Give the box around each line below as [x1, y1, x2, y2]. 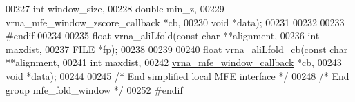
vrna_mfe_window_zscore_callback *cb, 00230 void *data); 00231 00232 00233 [6, 14, 345, 29]
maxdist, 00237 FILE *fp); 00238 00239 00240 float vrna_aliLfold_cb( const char [6, 41, 348, 56]
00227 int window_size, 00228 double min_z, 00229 [6, 1, 224, 15]
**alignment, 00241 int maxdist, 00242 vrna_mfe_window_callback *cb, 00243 [6, 55, 342, 70]
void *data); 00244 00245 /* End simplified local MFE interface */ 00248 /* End [6, 68, 349, 83]
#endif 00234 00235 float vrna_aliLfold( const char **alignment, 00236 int [6, 28, 320, 43]
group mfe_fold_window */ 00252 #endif [6, 82, 183, 96]
